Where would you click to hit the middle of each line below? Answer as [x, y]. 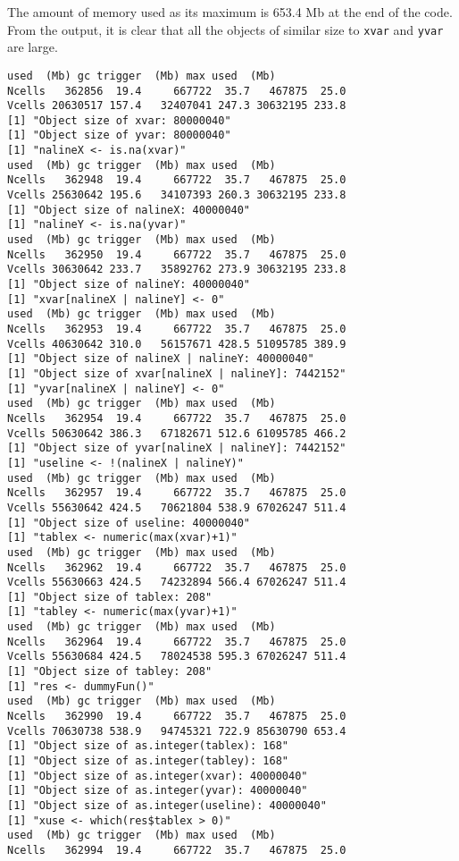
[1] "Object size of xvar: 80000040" [119, 120]
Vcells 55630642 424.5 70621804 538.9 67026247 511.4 [177, 507]
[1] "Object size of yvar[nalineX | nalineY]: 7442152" [177, 448]
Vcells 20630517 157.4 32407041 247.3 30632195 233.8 [177, 106]
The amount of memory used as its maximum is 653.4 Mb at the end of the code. [230, 12]
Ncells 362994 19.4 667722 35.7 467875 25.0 [177, 850]
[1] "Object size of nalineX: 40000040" [129, 210]
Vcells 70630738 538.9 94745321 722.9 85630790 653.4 [177, 731]
